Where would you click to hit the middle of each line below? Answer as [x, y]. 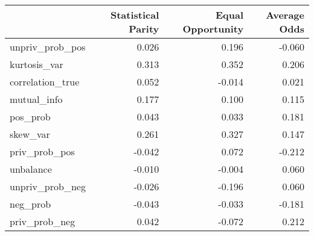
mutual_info [36, 99]
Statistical [135, 15]
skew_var [30, 134]
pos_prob [30, 116]
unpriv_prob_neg [48, 186]
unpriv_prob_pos [48, 47]
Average [285, 15]
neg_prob [30, 204]
